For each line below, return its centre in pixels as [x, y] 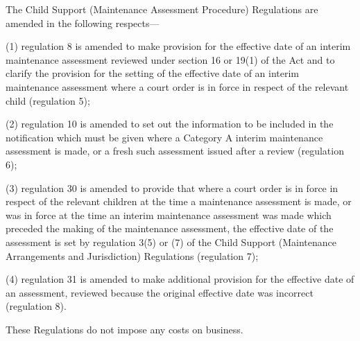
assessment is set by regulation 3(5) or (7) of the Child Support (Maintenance [171, 242]
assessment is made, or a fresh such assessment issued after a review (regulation [175, 151]
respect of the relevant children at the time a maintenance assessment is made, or [179, 201]
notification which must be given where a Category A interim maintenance [164, 137]
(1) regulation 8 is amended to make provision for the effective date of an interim [178, 46]
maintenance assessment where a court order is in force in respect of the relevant [177, 86]
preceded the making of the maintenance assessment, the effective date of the [170, 228]
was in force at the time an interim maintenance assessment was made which [169, 215]
